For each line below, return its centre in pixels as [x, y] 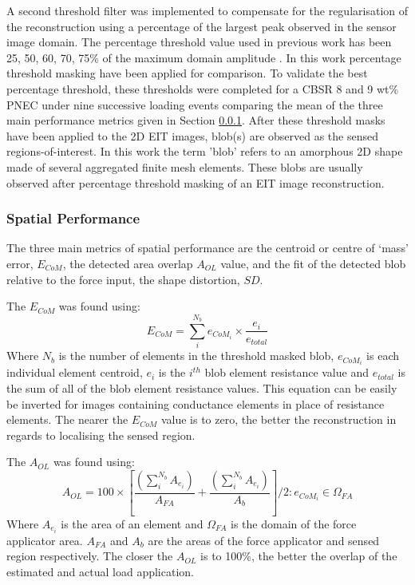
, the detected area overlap [128, 263]
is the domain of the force [294, 523]
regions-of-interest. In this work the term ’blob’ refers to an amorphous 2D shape [205, 151]
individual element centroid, [75, 372]
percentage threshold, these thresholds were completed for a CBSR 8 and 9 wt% [203, 88]
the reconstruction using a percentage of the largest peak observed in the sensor [202, 26]
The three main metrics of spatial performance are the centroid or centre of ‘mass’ [207, 248]
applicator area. [45, 540]
